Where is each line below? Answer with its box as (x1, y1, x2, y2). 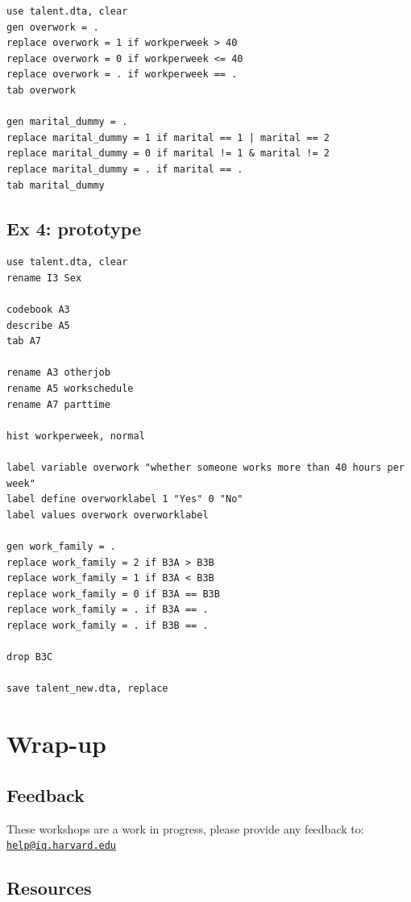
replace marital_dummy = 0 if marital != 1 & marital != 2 (6, 148, 330, 160)
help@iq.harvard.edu (6, 840, 117, 852)
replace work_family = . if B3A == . (6, 604, 209, 616)
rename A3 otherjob (6, 367, 110, 379)
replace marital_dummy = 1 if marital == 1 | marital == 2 (6, 131, 330, 143)
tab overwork (6, 84, 76, 96)
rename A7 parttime (6, 398, 110, 410)
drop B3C (6, 651, 53, 663)
